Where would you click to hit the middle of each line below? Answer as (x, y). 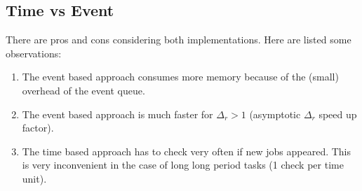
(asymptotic (275, 114)
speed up (338, 114)
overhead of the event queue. (83, 90)
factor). (38, 128)
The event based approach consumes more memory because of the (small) (180, 77)
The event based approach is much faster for (118, 114)
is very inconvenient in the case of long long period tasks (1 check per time (183, 165)
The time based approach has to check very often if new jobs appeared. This (187, 151)
